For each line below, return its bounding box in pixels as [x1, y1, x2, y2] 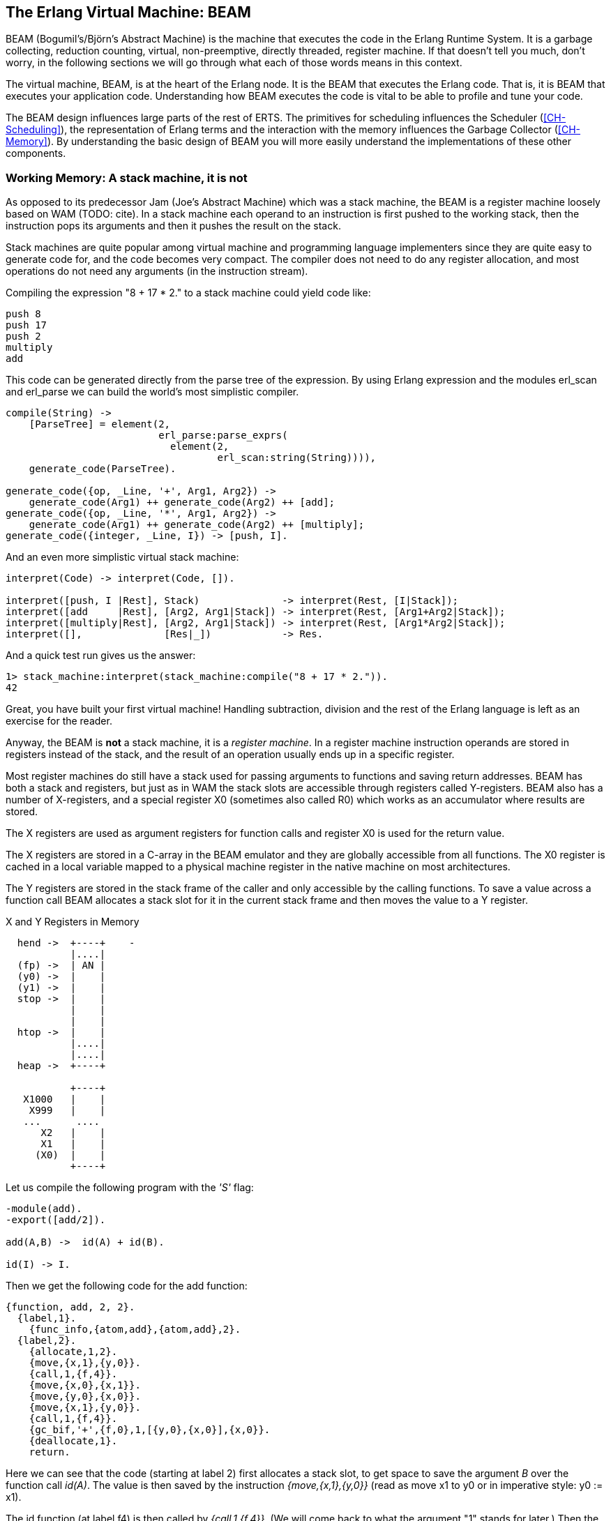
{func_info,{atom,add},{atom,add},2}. [29, 1324, 241, 1335]
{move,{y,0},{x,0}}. [29, 1391, 141, 1402]
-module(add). [6, 1203, 82, 1215]
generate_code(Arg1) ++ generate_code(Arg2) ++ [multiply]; [29, 519, 365, 531]
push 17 [6, 319, 47, 331]
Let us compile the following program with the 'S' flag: [6, 1181, 254, 1194]
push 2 [6, 331, 41, 342]
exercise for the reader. [6, 715, 112, 727]
